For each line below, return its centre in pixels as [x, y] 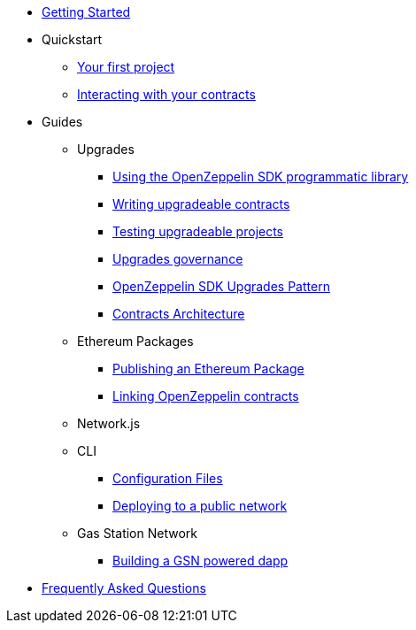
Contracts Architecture [179, 314]
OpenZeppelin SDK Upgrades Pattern [221, 286]
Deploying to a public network [200, 506]
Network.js [109, 423]
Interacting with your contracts [166, 94]
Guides [62, 122]
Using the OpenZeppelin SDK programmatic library [261, 177]
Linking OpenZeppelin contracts [206, 396]
